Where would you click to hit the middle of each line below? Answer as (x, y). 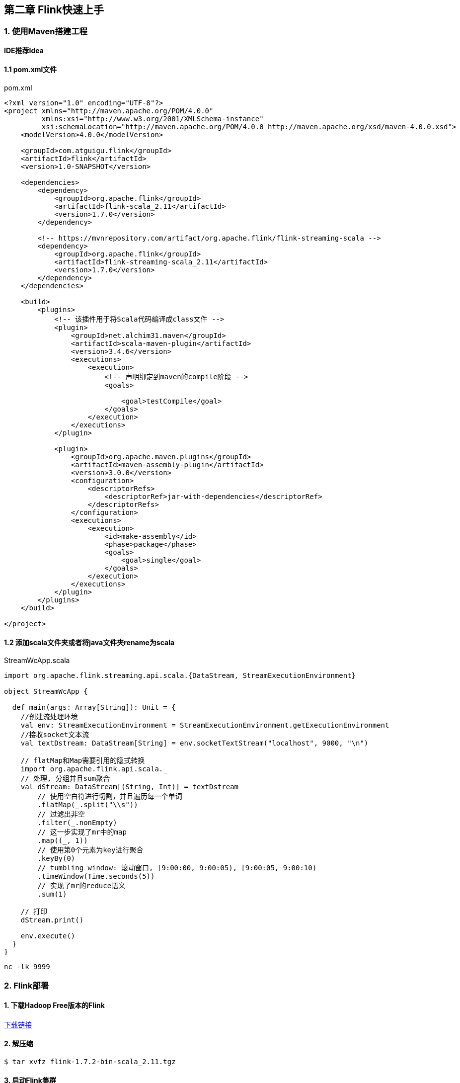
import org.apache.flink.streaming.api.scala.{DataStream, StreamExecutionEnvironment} (180, 676)
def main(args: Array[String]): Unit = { (94, 708)
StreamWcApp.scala (37, 661)
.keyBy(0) (56, 859)
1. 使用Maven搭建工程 (46, 32)
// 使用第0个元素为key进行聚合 (90, 850)
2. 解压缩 (19, 1044)
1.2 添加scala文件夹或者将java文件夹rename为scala (89, 642)
